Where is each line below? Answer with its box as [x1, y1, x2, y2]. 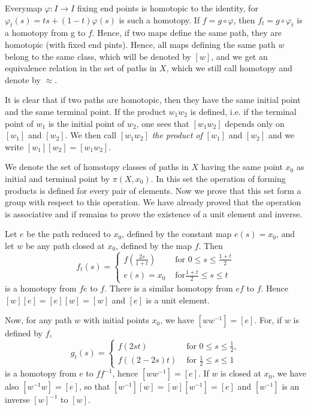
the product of [152, 129, 203, 141]
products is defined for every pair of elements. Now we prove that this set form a [5, 184, 301, 196]
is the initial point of [48, 117, 125, 129]
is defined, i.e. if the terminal [190, 105, 297, 117]
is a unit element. [146, 293, 210, 306]
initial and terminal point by [5, 172, 110, 184]
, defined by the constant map [122, 227, 232, 240]
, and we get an [211, 50, 268, 62]
